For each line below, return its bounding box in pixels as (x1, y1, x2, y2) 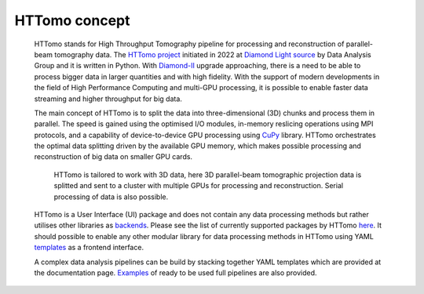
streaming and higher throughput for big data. (34, 94, 182, 103)
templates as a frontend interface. (34, 243, 144, 252)
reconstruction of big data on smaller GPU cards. (34, 152, 192, 162)
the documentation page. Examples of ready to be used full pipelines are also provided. (34, 267, 317, 278)
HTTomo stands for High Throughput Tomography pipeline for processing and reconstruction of (34, 39, 345, 49)
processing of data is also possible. (53, 192, 169, 201)
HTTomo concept (14, 12, 130, 29)
